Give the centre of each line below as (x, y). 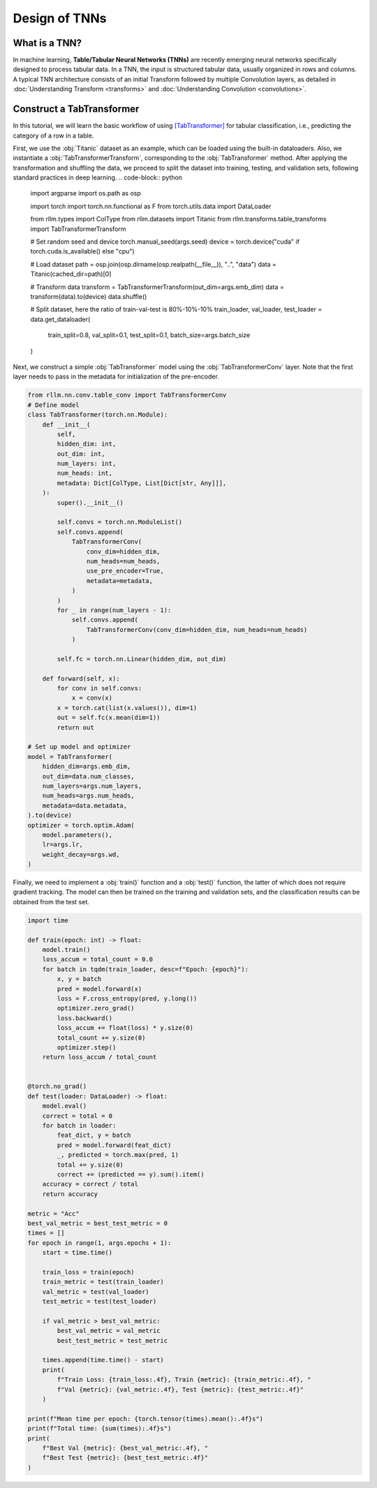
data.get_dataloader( (60, 319)
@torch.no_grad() (57, 1086)
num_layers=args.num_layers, (92, 786)
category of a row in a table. (53, 135)
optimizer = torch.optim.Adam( (81, 825)
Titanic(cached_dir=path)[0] (71, 274)
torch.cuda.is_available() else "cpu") (83, 251)
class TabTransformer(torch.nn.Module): (97, 415)
